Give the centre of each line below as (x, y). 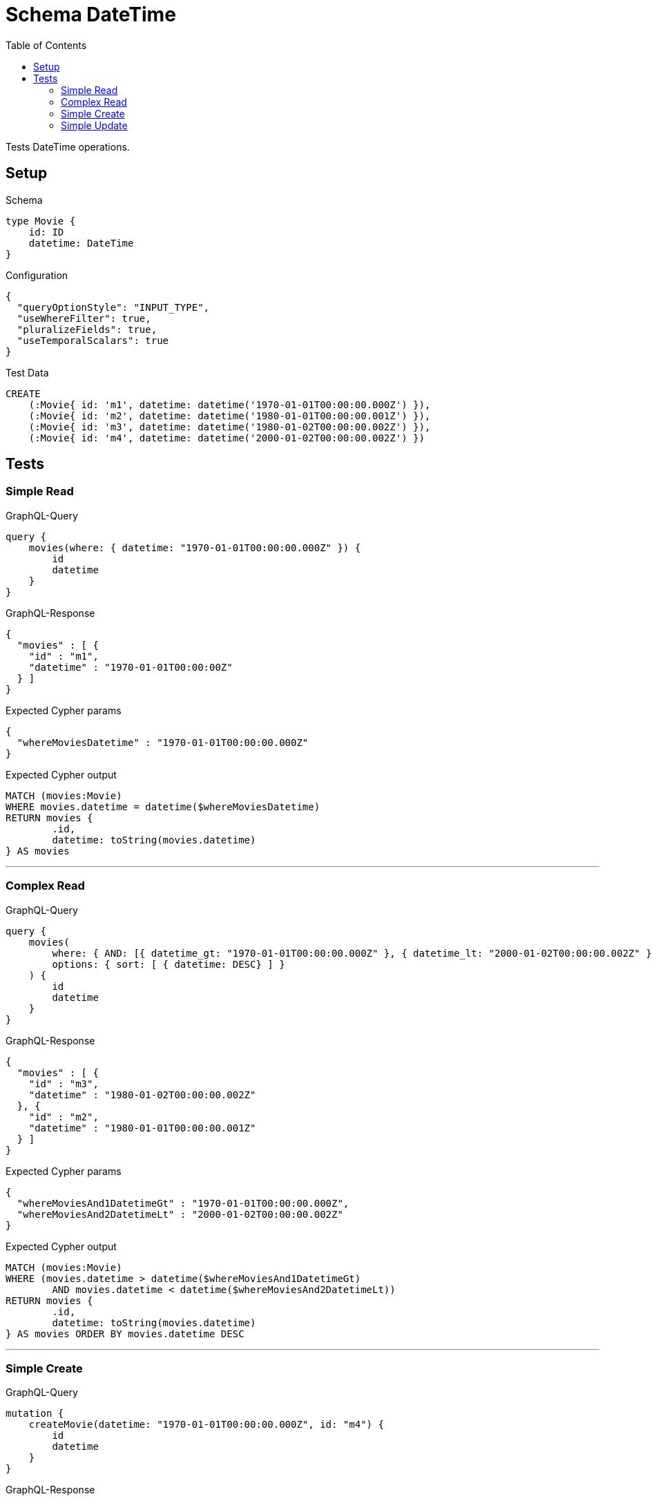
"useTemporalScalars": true (93, 340)
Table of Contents (46, 45)
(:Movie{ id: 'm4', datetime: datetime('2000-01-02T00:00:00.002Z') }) (227, 438)
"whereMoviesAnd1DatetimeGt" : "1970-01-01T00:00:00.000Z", (183, 1203)
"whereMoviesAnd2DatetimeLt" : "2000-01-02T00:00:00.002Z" (180, 1214)
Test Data (27, 372)
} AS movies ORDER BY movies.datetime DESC (125, 1333)
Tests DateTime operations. (68, 146)
